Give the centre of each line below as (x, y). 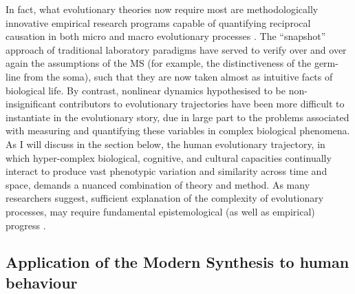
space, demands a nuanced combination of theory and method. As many (158, 184)
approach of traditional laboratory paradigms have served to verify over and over (176, 49)
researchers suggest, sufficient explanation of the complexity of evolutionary (165, 198)
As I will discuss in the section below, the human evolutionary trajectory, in (165, 144)
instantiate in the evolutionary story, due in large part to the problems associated (177, 117)
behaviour (42, 282)
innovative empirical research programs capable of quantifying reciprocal (158, 22)
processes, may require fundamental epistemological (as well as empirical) (160, 211)
